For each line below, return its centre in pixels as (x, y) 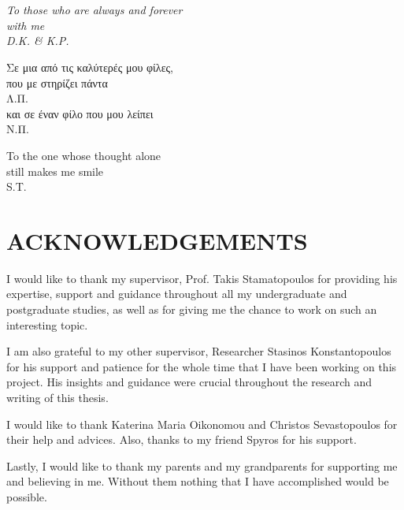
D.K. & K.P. (38, 41)
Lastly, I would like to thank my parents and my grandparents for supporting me (202, 465)
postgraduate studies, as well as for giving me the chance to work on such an (192, 309)
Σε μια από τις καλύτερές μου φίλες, (90, 67)
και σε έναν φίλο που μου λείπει (80, 113)
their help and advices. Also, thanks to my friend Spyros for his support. (182, 439)
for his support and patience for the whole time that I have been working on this (202, 366)
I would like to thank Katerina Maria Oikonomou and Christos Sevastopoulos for (202, 424)
